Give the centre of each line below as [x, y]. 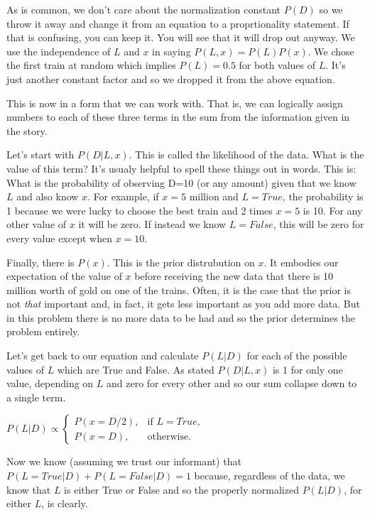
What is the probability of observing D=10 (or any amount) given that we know [181, 182]
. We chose [331, 51]
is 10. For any [333, 210]
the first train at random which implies [91, 65]
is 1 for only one [308, 369]
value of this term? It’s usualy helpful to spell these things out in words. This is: [181, 168]
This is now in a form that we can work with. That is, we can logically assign [175, 103]
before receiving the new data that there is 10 [234, 276]
